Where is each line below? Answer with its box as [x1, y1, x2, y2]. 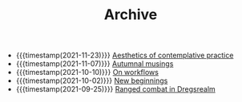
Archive [103, 6, 158, 24]
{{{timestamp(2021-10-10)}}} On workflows [15, 68, 159, 77]
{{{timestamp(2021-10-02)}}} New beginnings [15, 76, 168, 85]
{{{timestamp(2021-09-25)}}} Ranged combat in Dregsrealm [15, 84, 216, 94]
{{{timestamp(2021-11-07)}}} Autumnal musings [15, 59, 174, 69]
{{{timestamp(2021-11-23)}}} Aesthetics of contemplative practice [15, 50, 234, 61]
